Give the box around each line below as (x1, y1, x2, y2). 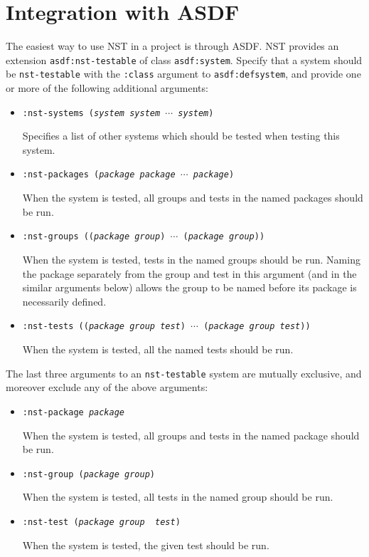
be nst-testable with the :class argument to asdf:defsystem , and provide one (6, 66, 361, 81)
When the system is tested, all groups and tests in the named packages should (22, 190, 363, 205)
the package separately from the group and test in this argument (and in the (22, 266, 357, 281)
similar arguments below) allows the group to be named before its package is (22, 280, 357, 295)
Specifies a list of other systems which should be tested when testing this (22, 128, 340, 143)
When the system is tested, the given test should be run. (22, 537, 269, 552)
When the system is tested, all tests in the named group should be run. (22, 489, 333, 504)
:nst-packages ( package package (22, 170, 176, 180)
